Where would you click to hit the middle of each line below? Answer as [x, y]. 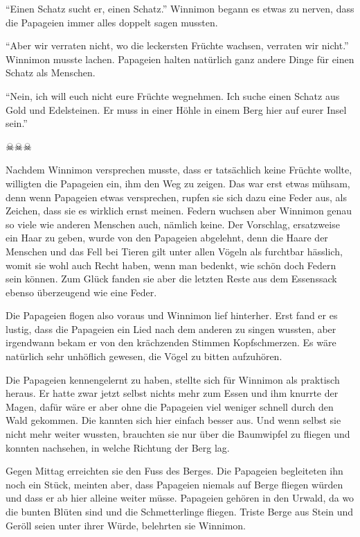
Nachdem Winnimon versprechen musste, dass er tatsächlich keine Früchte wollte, [179, 170]
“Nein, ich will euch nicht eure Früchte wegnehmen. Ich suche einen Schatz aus [173, 95]
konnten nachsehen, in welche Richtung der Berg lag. [118, 447]
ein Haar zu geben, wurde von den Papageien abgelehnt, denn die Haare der [167, 238]
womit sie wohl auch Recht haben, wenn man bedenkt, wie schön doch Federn [171, 265]
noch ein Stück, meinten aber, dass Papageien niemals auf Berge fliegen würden [174, 484]
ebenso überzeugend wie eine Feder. [81, 292]
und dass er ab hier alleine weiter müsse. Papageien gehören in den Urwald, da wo [180, 498]
